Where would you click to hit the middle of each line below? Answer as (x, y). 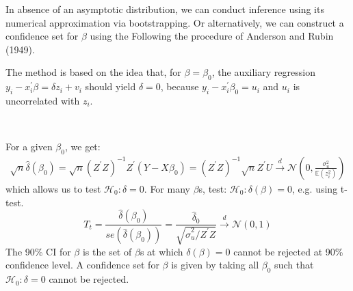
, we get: (82, 147)
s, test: (213, 188)
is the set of (107, 251)
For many (170, 188)
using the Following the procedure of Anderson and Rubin (212, 36)
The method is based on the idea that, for (93, 72)
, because (180, 86)
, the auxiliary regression (263, 72)
